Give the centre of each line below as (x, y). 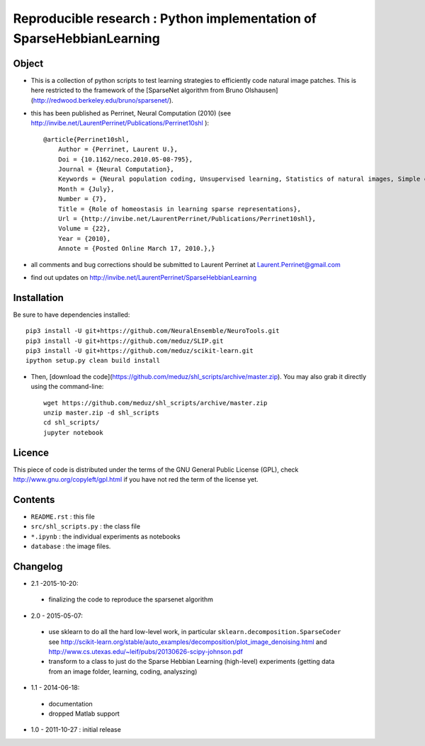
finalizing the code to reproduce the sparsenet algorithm (131, 599)
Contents (34, 499)
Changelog (38, 566)
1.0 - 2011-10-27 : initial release (76, 730)
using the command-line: (67, 387)
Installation (38, 298)
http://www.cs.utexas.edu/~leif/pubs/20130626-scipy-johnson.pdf (146, 651)
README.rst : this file (63, 516)
